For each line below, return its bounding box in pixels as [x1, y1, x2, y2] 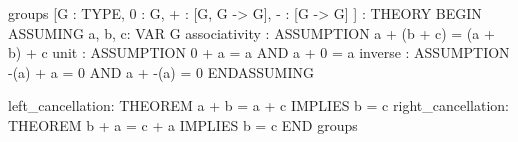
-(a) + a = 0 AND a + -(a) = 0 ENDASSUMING [8, 61, 314, 82]
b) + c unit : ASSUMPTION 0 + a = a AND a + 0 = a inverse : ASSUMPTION [8, 42, 510, 63]
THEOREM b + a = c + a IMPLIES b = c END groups [8, 114, 358, 135]
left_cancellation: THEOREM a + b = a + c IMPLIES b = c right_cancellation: [8, 95, 509, 116]
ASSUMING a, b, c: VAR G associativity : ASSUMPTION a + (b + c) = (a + [8, 22, 495, 43]
